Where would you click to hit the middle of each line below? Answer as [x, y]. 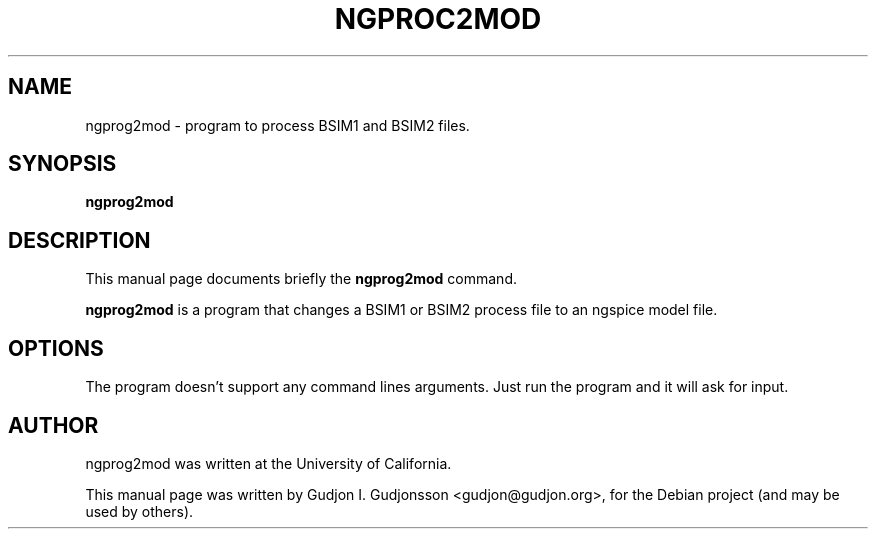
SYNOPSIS [62, 164]
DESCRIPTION [79, 240]
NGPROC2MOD [438, 19]
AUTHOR [53, 425]
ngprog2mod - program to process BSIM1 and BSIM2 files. [277, 125]
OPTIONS [56, 348]
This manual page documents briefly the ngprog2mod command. [301, 279]
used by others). [139, 511]
